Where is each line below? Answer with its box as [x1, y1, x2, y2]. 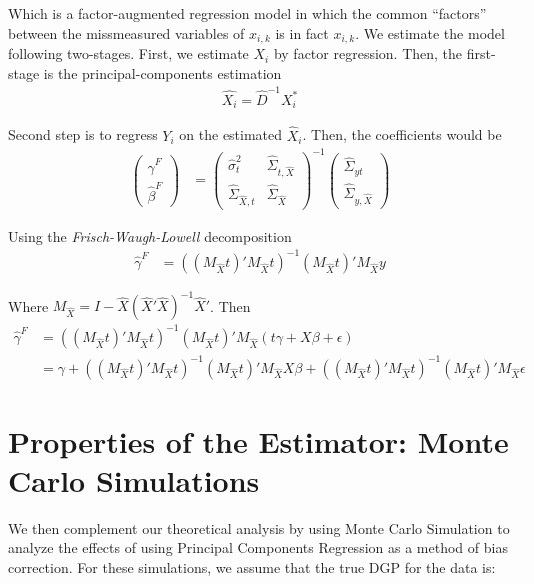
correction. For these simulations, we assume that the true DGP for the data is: [8, 557, 496, 578]
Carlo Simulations [8, 459, 260, 500]
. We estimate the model [355, 22, 505, 43]
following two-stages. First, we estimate [8, 43, 249, 64]
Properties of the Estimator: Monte [8, 420, 509, 461]
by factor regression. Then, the [273, 43, 463, 64]
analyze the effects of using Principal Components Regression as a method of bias [8, 537, 508, 558]
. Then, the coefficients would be [302, 124, 502, 145]
